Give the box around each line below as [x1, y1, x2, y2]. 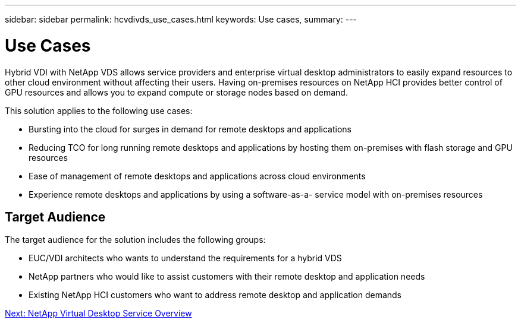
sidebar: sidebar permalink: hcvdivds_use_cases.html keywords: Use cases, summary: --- [5, 14, 357, 24]
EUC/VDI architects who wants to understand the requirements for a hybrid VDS [29, 253, 342, 264]
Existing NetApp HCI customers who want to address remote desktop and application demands [29, 290, 402, 300]
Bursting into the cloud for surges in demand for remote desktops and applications [29, 123, 351, 134]
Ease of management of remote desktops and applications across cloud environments [29, 170, 366, 181]
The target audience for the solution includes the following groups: [5, 235, 266, 245]
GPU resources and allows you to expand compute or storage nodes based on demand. [5, 87, 348, 97]
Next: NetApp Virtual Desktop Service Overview [5, 308, 192, 319]
